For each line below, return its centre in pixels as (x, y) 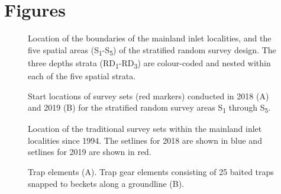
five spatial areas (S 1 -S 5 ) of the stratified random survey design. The (152, 50)
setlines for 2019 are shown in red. (90, 152)
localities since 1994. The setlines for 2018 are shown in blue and (145, 140)
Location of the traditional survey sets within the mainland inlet (145, 129)
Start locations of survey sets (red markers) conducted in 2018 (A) (148, 96)
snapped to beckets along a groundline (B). (106, 183)
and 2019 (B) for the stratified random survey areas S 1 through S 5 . (149, 108)
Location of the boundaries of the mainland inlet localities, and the (150, 38)
